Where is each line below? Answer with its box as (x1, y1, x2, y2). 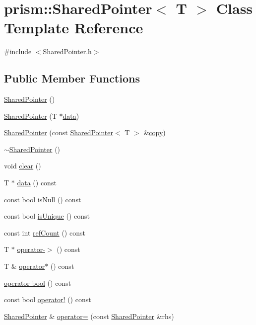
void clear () (4, 161, 41, 171)
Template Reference (4, 17, 143, 38)
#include (4, 46, 32, 57)
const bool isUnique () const (4, 211, 90, 221)
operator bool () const (4, 277, 71, 288)
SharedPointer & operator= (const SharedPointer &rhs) (4, 311, 174, 321)
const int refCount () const (4, 227, 85, 238)
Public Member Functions (4, 71, 140, 86)
